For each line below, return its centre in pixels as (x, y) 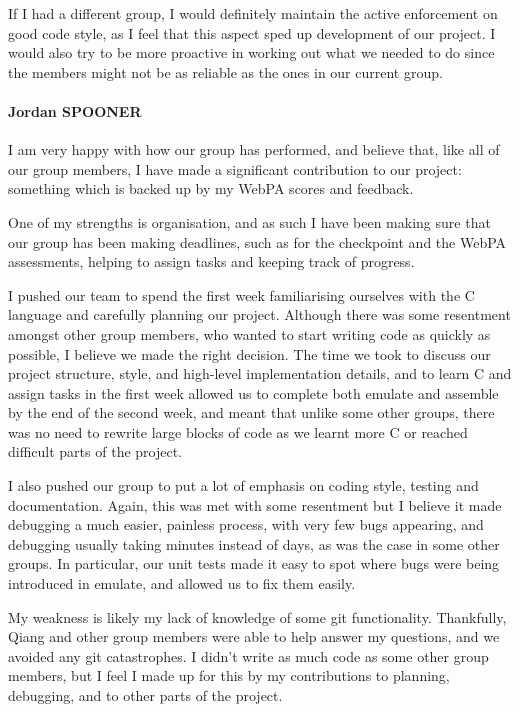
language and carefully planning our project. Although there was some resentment (259, 314)
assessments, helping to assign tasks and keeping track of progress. (211, 261)
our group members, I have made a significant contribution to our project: (235, 168)
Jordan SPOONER (75, 110)
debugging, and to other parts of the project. (145, 695)
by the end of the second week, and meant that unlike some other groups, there (251, 412)
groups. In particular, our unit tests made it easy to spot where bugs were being (254, 563)
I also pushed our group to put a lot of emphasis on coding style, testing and (243, 485)
